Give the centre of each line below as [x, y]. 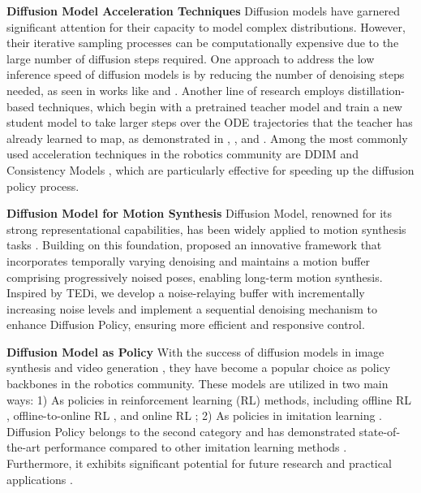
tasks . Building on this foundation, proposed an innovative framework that [194, 245]
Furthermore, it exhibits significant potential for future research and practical [199, 463]
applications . [40, 479]
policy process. [43, 186]
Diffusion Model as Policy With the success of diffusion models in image [195, 351]
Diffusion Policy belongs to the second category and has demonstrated [181, 431]
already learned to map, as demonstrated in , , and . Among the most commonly [207, 138]
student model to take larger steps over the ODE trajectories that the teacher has [210, 122]
